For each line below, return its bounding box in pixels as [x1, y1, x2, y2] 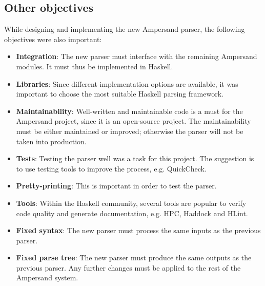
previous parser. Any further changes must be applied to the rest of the [16, 262, 241, 273]
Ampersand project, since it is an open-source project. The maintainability [16, 116, 251, 126]
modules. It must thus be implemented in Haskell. [16, 61, 173, 71]
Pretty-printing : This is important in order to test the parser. [16, 180, 217, 191]
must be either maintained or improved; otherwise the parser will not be [16, 125, 243, 136]
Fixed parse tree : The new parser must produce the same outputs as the [16, 252, 252, 263]
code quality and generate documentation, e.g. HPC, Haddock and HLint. [16, 207, 248, 218]
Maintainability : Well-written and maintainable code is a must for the [16, 105, 243, 116]
